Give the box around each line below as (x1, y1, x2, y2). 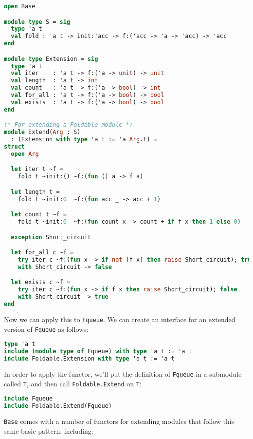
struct (4, 143, 25, 150)
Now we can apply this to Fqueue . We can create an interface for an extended (4, 314, 235, 324)
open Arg (11, 150, 39, 157)
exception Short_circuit (11, 233, 91, 241)
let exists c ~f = (11, 279, 71, 286)
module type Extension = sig (4, 55, 98, 62)
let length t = (11, 188, 60, 195)
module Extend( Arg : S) (4, 129, 81, 136)
